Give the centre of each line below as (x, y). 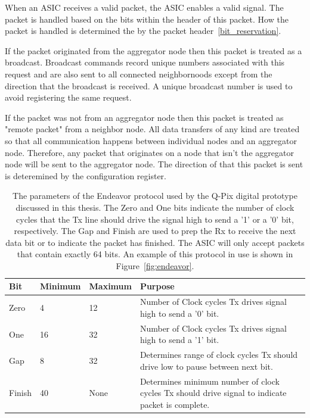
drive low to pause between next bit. (206, 366)
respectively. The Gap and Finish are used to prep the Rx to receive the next (155, 231)
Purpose (157, 286)
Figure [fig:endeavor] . (155, 265)
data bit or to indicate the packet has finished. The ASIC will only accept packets (155, 242)
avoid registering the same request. (68, 97)
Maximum (110, 286)
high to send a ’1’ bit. (179, 340)
